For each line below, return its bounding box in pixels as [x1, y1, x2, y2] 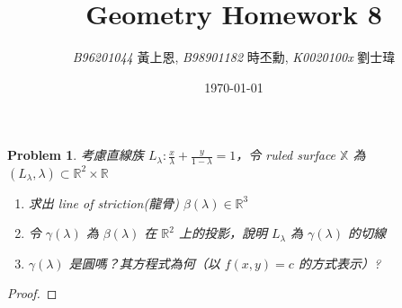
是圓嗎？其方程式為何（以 [68, 253, 220, 272]
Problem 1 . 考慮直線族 [7, 145, 144, 164]
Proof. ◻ [7, 284, 58, 303]
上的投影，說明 [179, 224, 268, 242]
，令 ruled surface [236, 145, 336, 164]
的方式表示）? [298, 253, 381, 272]
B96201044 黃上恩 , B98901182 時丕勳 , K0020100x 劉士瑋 [72, 48, 396, 66]
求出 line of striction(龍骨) [28, 193, 179, 212]
